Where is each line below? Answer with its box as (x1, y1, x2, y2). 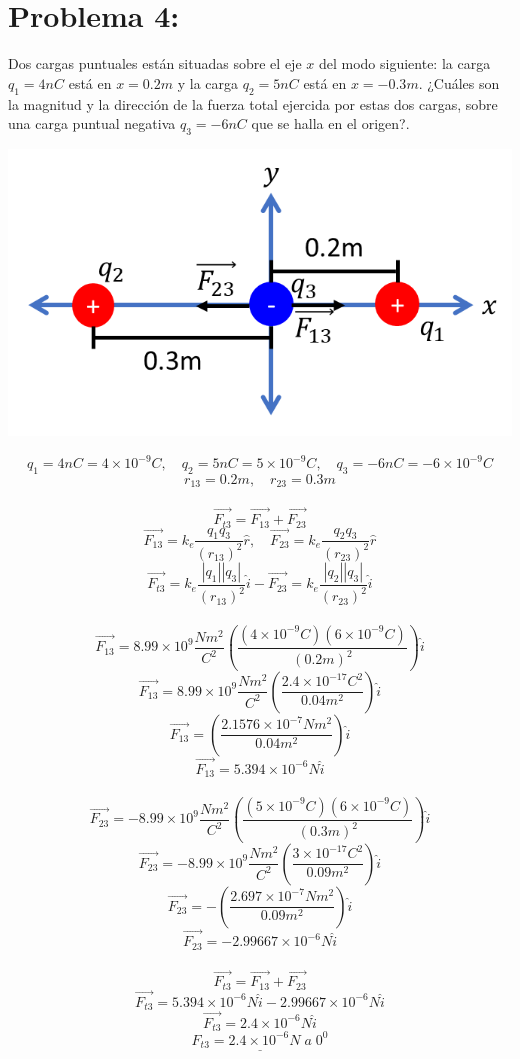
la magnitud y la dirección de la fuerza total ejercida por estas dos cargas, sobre (8, 93, 498, 114)
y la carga (177, 72, 239, 93)
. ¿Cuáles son (418, 72, 500, 93)
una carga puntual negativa (8, 113, 176, 134)
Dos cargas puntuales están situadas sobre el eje (8, 53, 302, 74)
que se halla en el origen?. (251, 113, 410, 134)
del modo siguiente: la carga (318, 53, 491, 74)
